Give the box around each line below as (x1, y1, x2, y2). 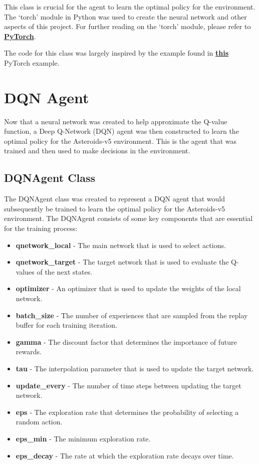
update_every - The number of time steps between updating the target (16, 380, 241, 390)
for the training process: (4, 223, 78, 234)
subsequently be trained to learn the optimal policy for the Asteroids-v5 (4, 203, 225, 213)
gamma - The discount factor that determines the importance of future (16, 336, 237, 347)
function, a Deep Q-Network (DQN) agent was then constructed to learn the (4, 126, 239, 136)
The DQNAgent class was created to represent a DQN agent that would (4, 193, 225, 204)
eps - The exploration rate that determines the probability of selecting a (16, 406, 239, 417)
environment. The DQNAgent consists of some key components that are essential (4, 213, 253, 223)
